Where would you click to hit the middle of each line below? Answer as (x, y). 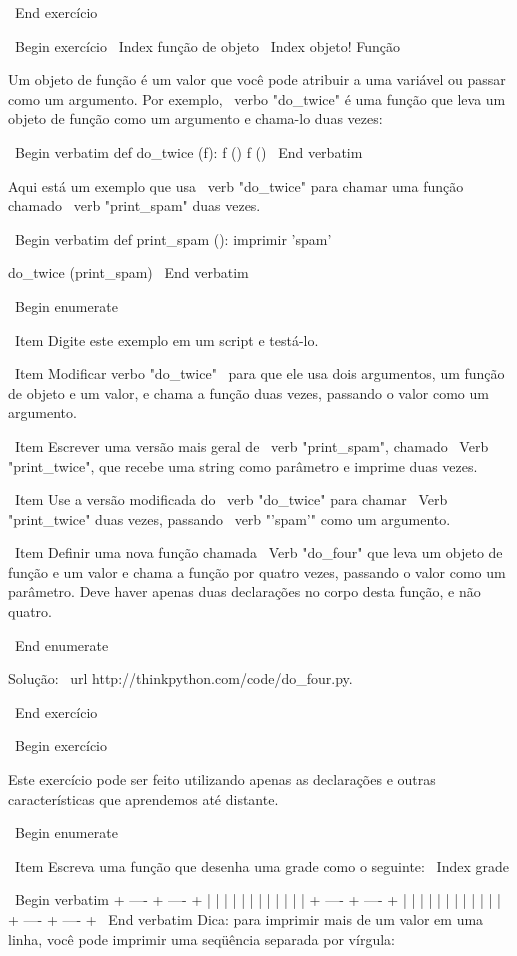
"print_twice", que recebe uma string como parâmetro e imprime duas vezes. (243, 465)
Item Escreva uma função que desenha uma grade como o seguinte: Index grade (262, 865)
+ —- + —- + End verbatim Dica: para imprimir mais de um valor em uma (246, 919)
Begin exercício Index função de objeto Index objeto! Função (207, 45)
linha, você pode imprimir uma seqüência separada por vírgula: (201, 938)
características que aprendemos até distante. (143, 798)
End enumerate (61, 644)
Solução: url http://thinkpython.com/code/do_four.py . (180, 678)
